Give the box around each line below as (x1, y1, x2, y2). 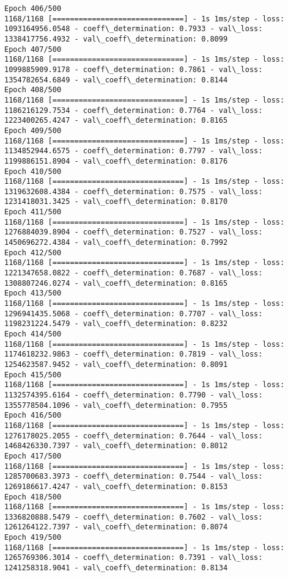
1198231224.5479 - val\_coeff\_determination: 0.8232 (4, 319, 228, 328)
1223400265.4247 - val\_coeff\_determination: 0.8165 (4, 116, 228, 125)
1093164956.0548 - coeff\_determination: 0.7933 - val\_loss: (4, 24, 263, 34)
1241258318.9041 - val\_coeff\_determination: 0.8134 (4, 564, 228, 573)
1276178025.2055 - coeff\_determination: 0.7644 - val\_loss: (4, 431, 263, 440)
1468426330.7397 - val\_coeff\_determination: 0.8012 (4, 441, 228, 451)
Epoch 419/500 (4, 533, 62, 542)
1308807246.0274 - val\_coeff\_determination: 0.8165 (4, 278, 228, 288)
